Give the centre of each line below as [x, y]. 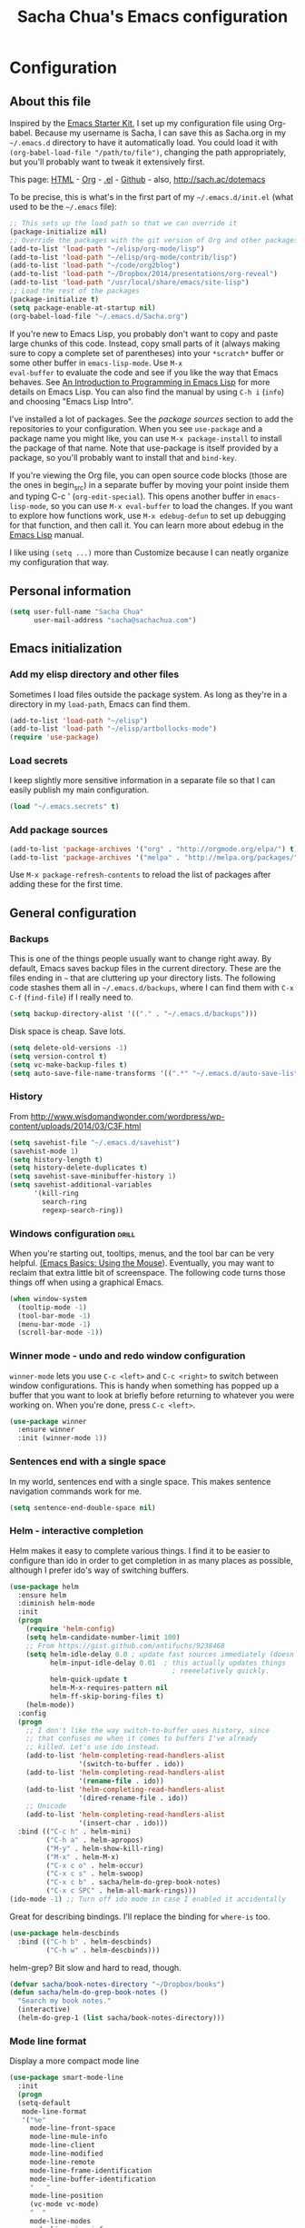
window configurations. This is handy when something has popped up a [144, 1385]
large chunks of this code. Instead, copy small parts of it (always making [145, 343]
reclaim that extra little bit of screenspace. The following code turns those [148, 1272]
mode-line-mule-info [68, 2137]
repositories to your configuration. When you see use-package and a [136, 428]
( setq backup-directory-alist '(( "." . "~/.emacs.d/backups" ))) [133, 1014]
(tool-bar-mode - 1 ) [54, 1316]
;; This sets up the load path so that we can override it [123, 224]
